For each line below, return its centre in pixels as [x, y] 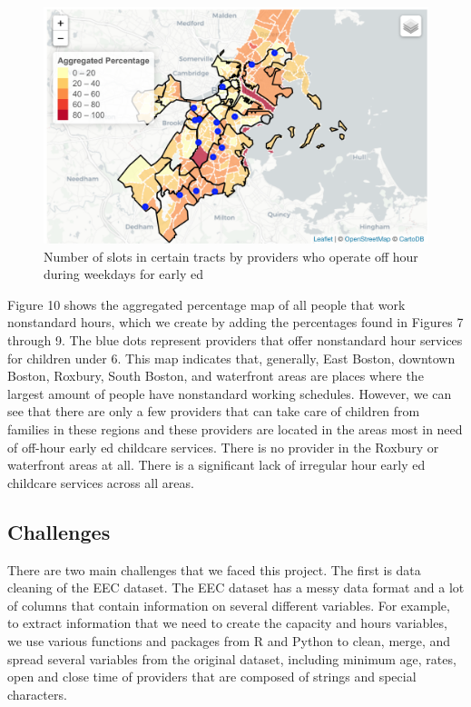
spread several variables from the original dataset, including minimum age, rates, [232, 658]
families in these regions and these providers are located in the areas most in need [235, 428]
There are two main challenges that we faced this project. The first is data [214, 569]
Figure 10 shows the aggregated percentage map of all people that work [206, 304]
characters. [37, 694]
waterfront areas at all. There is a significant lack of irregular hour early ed [216, 465]
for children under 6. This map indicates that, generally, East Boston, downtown [231, 358]
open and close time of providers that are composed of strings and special [212, 677]
